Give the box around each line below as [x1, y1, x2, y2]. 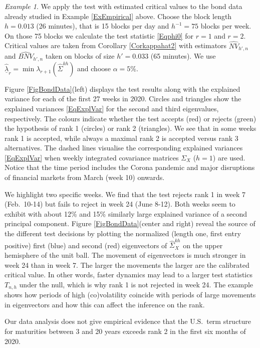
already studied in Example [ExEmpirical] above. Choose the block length [5, 11, 232, 21]
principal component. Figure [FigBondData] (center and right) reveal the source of [5, 218, 255, 229]
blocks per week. [200, 21, 251, 31]
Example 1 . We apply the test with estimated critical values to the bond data [5, 1, 242, 11]
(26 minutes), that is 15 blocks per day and [36, 21, 169, 31]
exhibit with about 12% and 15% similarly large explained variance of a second [5, 208, 247, 219]
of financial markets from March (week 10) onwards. [5, 172, 165, 183]
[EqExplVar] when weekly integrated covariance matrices [5, 152, 179, 162]
